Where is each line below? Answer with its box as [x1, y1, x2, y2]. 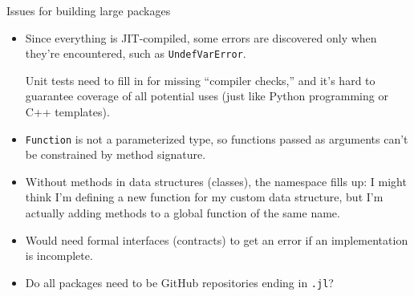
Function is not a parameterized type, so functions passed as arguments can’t [25, 130, 408, 147]
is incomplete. [25, 247, 93, 264]
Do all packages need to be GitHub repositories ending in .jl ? [25, 274, 334, 290]
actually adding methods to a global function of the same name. [25, 205, 340, 221]
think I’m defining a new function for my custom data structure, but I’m [25, 189, 384, 205]
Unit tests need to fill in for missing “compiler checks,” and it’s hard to [25, 71, 375, 88]
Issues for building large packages [6, 2, 171, 18]
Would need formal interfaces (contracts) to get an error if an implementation [25, 231, 408, 248]
